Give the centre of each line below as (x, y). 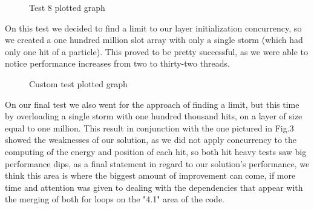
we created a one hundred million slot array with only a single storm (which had (154, 40)
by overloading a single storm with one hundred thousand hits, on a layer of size (154, 116)
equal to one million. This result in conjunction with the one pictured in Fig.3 (149, 128)
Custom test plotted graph (78, 83)
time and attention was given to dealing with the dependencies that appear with (154, 187)
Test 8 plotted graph (67, 7)
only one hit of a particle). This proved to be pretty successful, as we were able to (156, 51)
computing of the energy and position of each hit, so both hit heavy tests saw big (156, 151)
